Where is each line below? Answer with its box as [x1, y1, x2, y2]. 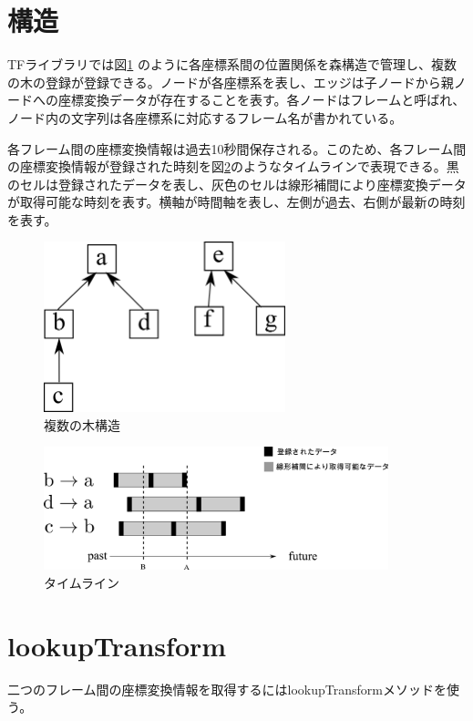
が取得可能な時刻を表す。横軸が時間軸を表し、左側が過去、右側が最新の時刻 [7, 192, 466, 211]
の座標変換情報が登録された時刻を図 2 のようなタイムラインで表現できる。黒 [7, 157, 459, 176]
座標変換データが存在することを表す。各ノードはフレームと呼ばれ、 [57, 90, 466, 109]
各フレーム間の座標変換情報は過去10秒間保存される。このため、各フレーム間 [7, 139, 467, 158]
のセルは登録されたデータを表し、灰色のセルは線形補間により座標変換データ [7, 174, 467, 193]
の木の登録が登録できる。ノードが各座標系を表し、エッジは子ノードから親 [7, 72, 454, 91]
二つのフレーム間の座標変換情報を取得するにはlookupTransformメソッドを [7, 679, 447, 698]
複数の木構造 [44, 415, 120, 434]
